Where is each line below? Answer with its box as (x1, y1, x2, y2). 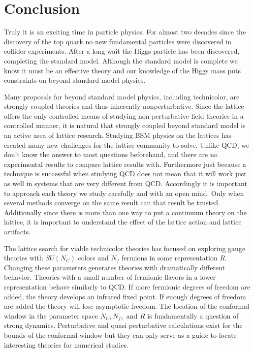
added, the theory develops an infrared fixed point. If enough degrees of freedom (4, 291, 246, 301)
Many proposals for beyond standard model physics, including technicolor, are (4, 91, 240, 101)
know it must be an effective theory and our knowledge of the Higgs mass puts (4, 65, 241, 75)
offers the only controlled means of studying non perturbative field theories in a (4, 110, 244, 121)
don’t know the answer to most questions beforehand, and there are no (4, 149, 218, 160)
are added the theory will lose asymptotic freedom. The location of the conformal (4, 301, 250, 311)
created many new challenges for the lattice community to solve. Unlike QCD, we (4, 139, 250, 150)
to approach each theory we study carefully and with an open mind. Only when (4, 188, 244, 198)
